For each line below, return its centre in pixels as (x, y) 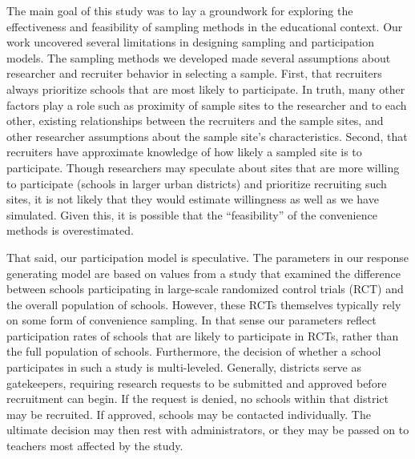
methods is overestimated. (70, 230)
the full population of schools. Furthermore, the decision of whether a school (194, 351)
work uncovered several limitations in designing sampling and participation (191, 42)
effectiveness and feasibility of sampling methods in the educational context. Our (205, 26)
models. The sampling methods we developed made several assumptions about (199, 57)
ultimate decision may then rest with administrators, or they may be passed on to (208, 430)
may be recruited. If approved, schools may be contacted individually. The (189, 414)
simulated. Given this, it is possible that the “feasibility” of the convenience (192, 214)
